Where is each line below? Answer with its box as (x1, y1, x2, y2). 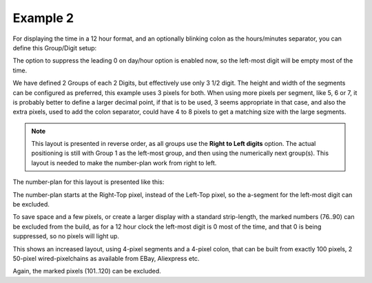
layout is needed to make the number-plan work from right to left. (31, 158, 217, 167)
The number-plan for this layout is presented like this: (12, 178, 165, 186)
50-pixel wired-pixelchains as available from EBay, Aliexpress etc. (12, 254, 200, 262)
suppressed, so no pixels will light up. (12, 232, 120, 240)
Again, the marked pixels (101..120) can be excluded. (12, 267, 161, 275)
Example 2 (12, 10, 74, 25)
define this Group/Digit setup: (12, 43, 97, 52)
